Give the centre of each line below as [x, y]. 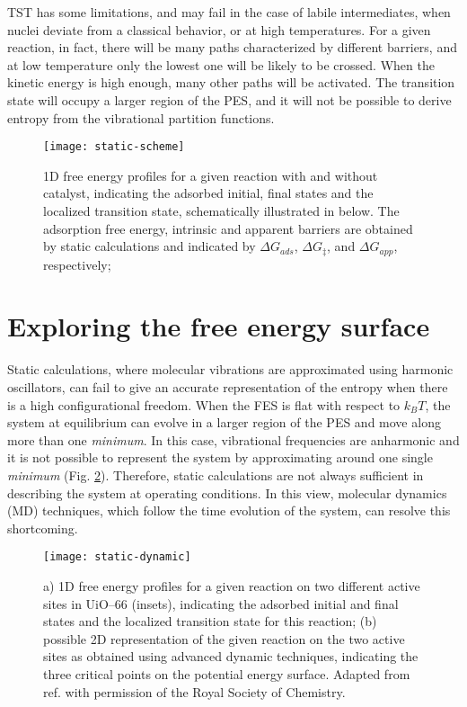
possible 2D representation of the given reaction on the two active [224, 638]
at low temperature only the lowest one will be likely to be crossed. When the [221, 64]
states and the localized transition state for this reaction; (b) [210, 621]
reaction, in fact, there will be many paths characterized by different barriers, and [232, 47]
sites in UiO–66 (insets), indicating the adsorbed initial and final [221, 603]
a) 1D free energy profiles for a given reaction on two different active [232, 585]
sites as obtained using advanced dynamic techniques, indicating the [231, 656]
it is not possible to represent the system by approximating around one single [220, 457]
